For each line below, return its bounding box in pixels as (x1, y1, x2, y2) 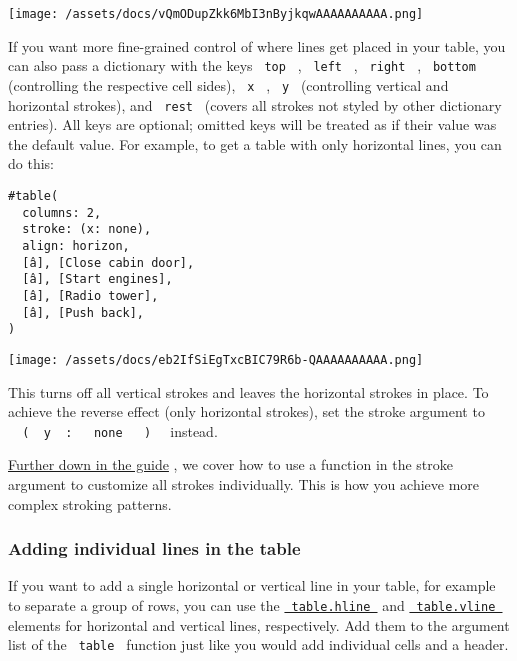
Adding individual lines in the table (8, 536, 301, 561)
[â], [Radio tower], (22, 288, 159, 303)
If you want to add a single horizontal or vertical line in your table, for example (8, 575, 496, 596)
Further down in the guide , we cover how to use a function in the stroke (8, 454, 453, 475)
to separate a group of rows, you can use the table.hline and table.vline (8, 595, 496, 615)
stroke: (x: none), (22, 222, 152, 237)
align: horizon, (22, 238, 130, 253)
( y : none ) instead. (22, 420, 218, 441)
